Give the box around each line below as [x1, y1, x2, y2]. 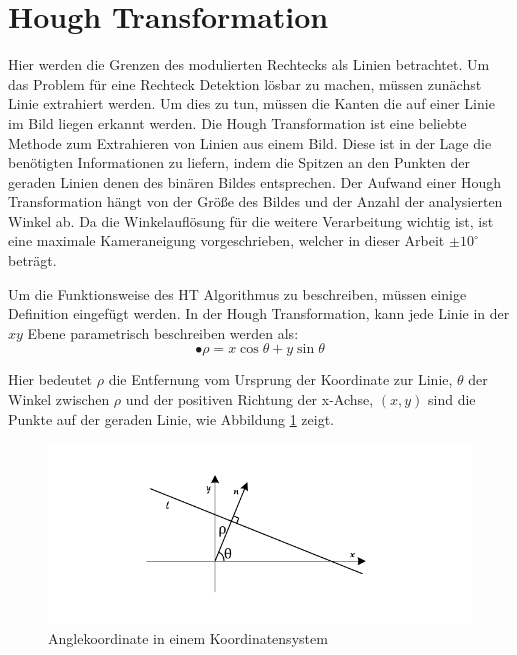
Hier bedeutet [8, 369, 93, 390]
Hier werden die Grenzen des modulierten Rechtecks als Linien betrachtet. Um [8, 54, 490, 75]
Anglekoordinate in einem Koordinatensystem [48, 628, 328, 649]
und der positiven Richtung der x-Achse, [125, 389, 374, 410]
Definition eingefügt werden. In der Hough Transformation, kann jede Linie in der [8, 303, 510, 324]
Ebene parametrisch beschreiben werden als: [27, 322, 299, 343]
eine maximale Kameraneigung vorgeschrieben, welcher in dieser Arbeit [8, 230, 445, 251]
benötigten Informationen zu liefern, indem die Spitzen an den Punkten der [8, 152, 470, 173]
